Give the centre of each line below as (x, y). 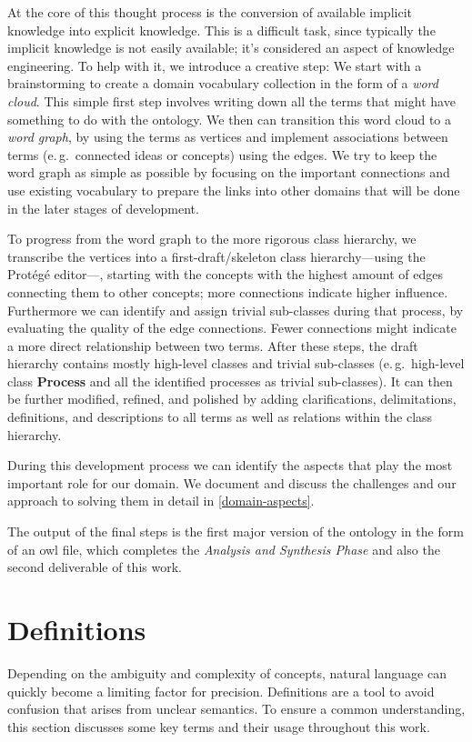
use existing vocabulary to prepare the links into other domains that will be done (234, 190)
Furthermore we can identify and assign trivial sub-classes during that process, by (236, 310)
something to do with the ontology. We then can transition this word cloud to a (229, 119)
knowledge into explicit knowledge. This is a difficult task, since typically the (221, 30)
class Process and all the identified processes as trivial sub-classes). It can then (230, 381)
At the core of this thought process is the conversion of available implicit (210, 12)
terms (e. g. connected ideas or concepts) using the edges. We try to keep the (222, 154)
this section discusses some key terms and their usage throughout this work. (219, 726)
